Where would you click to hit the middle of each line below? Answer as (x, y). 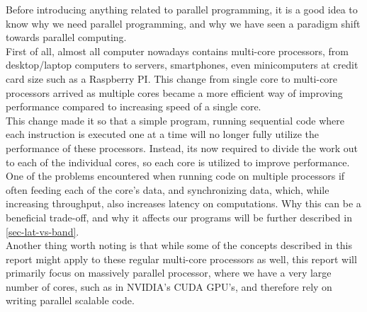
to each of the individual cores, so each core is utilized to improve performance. (178, 162)
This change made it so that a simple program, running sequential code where (175, 120)
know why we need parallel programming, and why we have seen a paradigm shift (183, 23)
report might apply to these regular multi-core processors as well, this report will (181, 259)
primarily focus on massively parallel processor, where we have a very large (169, 273)
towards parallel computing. (66, 37)
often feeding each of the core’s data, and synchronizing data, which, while (168, 189)
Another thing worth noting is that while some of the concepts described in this (179, 245)
